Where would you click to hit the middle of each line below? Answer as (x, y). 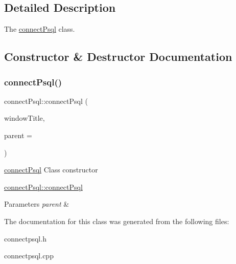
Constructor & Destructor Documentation (118, 57)
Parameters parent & (37, 204)
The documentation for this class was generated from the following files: (117, 221)
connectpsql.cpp (29, 256)
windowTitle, (25, 118)
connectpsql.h (25, 238)
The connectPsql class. (40, 29)
